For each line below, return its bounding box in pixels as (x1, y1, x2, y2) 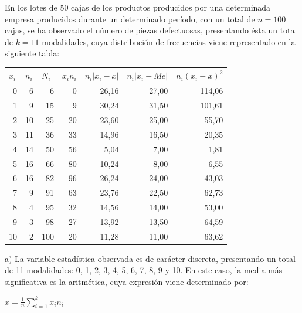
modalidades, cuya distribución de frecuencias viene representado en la (42, 35, 296, 47)
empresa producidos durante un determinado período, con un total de (5, 12, 255, 25)
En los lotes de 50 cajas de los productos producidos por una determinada (5, 1, 271, 13)
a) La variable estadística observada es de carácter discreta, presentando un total (5, 252, 296, 264)
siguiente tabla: (5, 47, 60, 59)
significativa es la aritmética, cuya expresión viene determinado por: (5, 275, 249, 288)
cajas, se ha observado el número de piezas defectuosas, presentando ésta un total (5, 24, 297, 36)
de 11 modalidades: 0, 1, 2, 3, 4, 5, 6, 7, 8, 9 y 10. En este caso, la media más (5, 264, 283, 276)
